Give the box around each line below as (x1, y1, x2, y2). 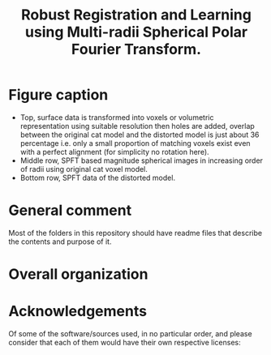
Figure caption (8, 86, 109, 105)
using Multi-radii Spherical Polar (24, 23, 248, 41)
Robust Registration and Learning (21, 6, 252, 24)
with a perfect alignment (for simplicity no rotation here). (19, 147, 209, 156)
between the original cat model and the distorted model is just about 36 (19, 130, 260, 139)
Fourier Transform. (71, 41, 201, 58)
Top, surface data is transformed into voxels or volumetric (19, 112, 214, 122)
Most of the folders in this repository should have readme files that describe (8, 228, 262, 237)
